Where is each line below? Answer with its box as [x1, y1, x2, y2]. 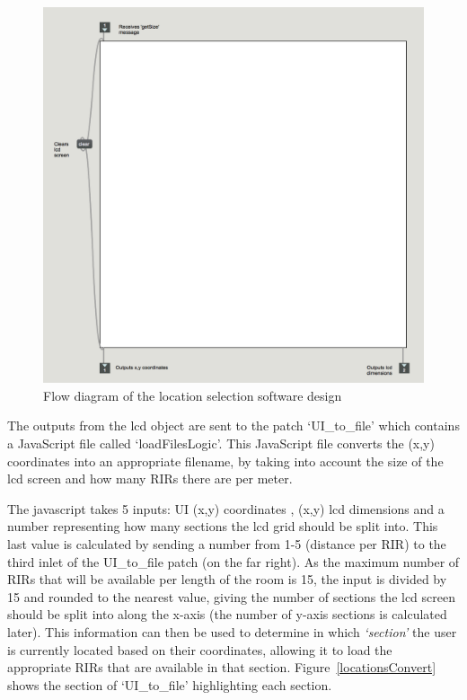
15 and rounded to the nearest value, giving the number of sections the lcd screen [7, 587, 455, 606]
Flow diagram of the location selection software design [43, 385, 342, 404]
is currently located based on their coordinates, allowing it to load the [7, 640, 392, 659]
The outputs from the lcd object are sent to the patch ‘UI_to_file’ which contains [7, 416, 460, 435]
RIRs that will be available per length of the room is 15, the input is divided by [7, 570, 447, 589]
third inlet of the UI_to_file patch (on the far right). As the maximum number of [7, 552, 460, 571]
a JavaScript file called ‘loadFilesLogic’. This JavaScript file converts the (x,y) [7, 433, 435, 452]
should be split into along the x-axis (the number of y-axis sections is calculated [7, 605, 447, 624]
